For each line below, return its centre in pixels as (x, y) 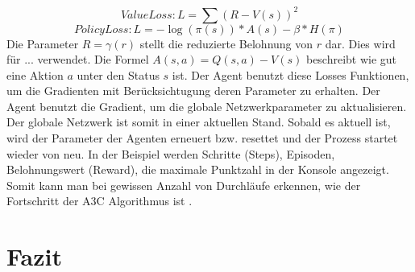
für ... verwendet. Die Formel (78, 59)
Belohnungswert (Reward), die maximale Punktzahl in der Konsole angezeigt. (198, 169)
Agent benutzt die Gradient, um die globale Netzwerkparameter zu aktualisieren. (207, 106)
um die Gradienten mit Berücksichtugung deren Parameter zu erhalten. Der (193, 91)
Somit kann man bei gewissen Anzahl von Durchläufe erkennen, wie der (184, 185)
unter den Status (118, 74)
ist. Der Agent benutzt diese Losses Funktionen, (290, 74)
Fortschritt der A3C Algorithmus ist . (100, 201)
